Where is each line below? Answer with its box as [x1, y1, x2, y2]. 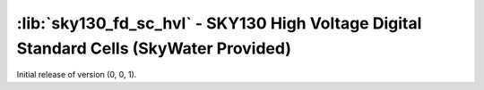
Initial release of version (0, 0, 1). [16, 70, 137, 80]
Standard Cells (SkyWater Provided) [16, 38, 291, 58]
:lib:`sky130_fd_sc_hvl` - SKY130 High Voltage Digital [16, 13, 422, 33]
